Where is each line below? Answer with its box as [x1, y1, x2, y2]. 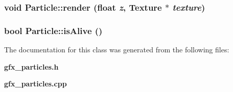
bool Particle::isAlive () [4, 24, 103, 37]
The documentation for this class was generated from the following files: [4, 44, 229, 55]
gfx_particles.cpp [4, 78, 67, 89]
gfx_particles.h [4, 61, 59, 72]
